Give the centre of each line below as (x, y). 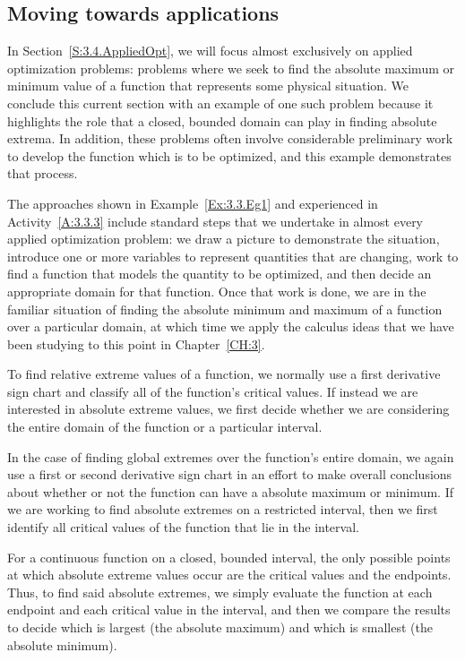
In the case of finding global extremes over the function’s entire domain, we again (231, 456)
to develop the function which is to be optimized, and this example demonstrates (229, 155)
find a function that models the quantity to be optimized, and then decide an (220, 274)
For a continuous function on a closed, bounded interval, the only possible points (229, 557)
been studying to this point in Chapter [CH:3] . (136, 343)
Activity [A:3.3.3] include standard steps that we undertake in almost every (215, 221)
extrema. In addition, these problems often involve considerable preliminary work (230, 138)
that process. (43, 173)
